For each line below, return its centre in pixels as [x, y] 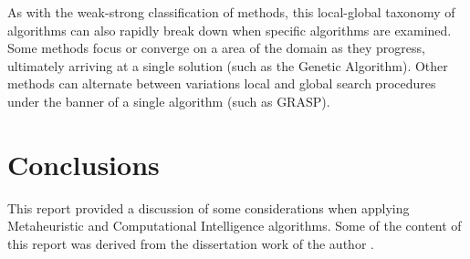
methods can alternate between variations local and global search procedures [222, 83]
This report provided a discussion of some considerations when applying [209, 207]
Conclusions [84, 164]
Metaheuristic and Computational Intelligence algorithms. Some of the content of [235, 226]
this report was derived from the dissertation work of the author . [191, 243]
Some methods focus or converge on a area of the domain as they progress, [216, 48]
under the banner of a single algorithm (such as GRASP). [169, 101]
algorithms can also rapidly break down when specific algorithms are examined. [230, 30]
